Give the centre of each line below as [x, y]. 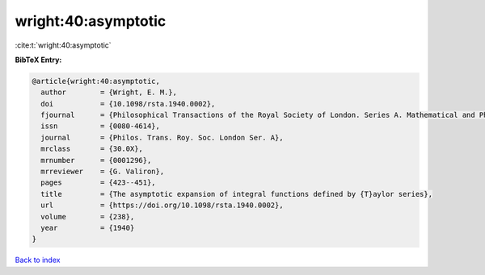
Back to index [38, 260]
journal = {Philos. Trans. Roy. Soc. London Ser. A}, [162, 137]
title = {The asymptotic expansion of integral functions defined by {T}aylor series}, [236, 194]
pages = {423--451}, [99, 183]
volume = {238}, [88, 217]
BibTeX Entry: [38, 60]
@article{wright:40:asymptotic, [96, 81]
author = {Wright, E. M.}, [109, 92]
